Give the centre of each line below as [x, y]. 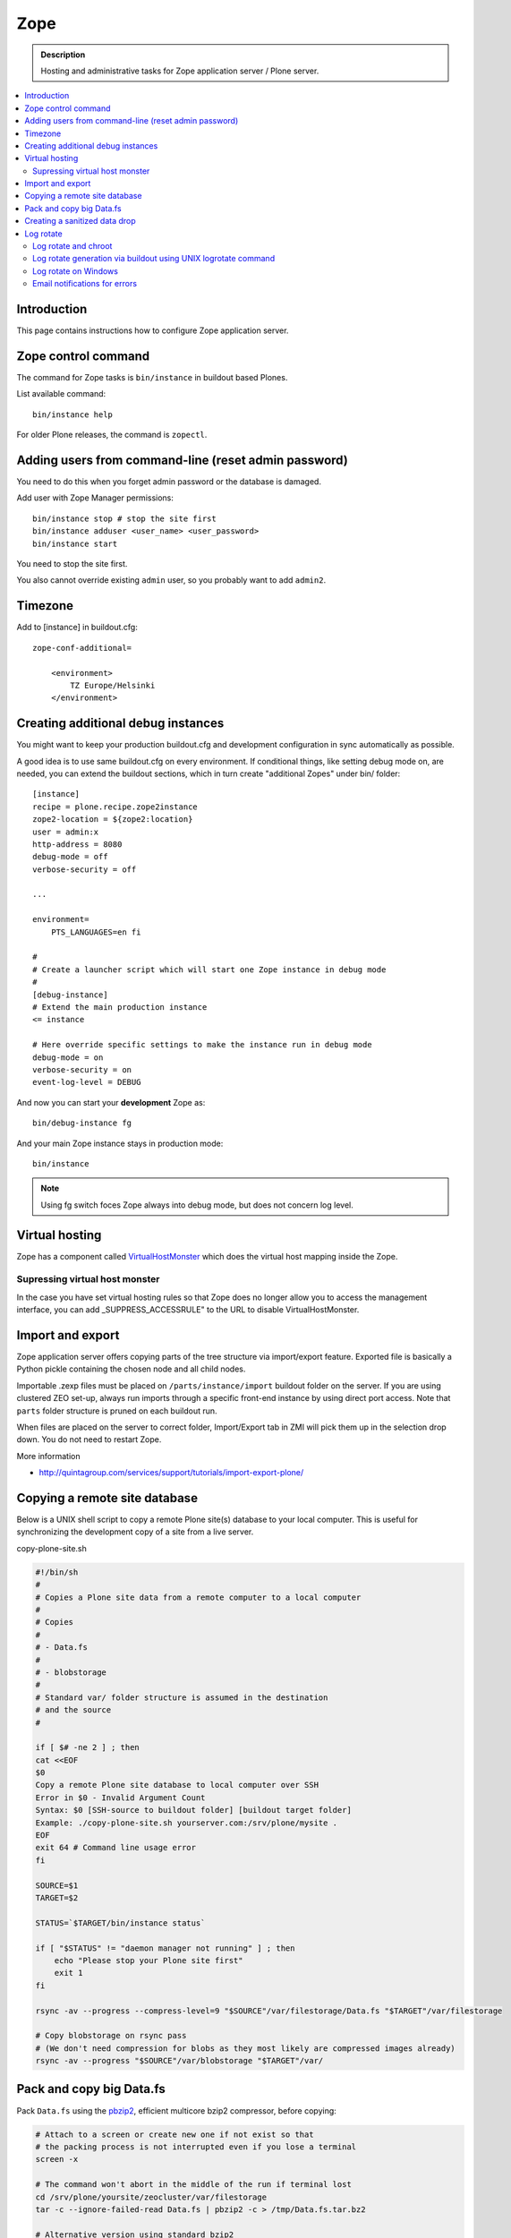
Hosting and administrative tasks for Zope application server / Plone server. [180, 71]
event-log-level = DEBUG [87, 1082]
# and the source [73, 1710]
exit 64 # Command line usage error [116, 1848]
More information [48, 1456]
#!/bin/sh [57, 1572]
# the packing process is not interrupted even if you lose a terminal [196, 2147]
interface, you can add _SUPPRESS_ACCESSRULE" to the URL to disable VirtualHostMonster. [188, 1310]
